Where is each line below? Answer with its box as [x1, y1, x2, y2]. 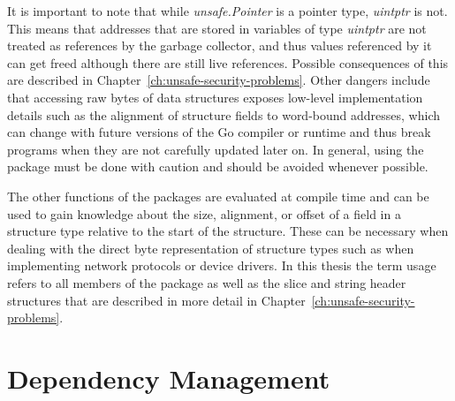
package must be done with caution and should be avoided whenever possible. [7, 157, 428, 176]
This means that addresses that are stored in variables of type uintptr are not [7, 19, 427, 37]
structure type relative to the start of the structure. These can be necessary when [7, 222, 449, 240]
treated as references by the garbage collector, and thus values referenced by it [7, 36, 432, 55]
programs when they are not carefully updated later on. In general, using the [7, 140, 424, 158]
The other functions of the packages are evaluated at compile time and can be [7, 186, 429, 205]
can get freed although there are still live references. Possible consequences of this [7, 53, 449, 72]
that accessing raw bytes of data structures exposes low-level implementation [7, 87, 423, 106]
